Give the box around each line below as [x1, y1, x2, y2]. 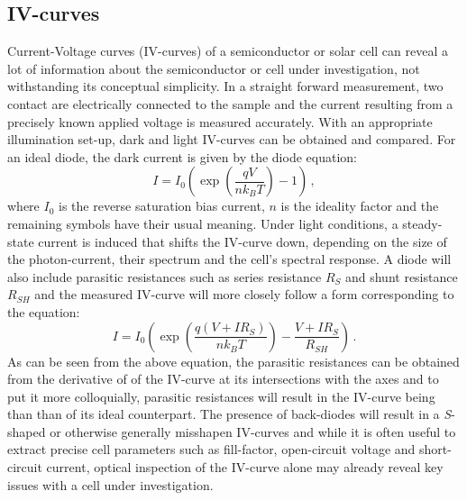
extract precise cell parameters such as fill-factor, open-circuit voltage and [7, 440, 416, 459]
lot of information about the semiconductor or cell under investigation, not [7, 59, 420, 77]
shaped [7, 422, 46, 441]
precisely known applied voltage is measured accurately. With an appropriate [7, 112, 433, 131]
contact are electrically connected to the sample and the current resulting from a [7, 94, 453, 113]
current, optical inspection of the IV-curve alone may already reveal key [46, 458, 444, 477]
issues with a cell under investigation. [7, 475, 214, 494]
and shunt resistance [344, 267, 458, 286]
